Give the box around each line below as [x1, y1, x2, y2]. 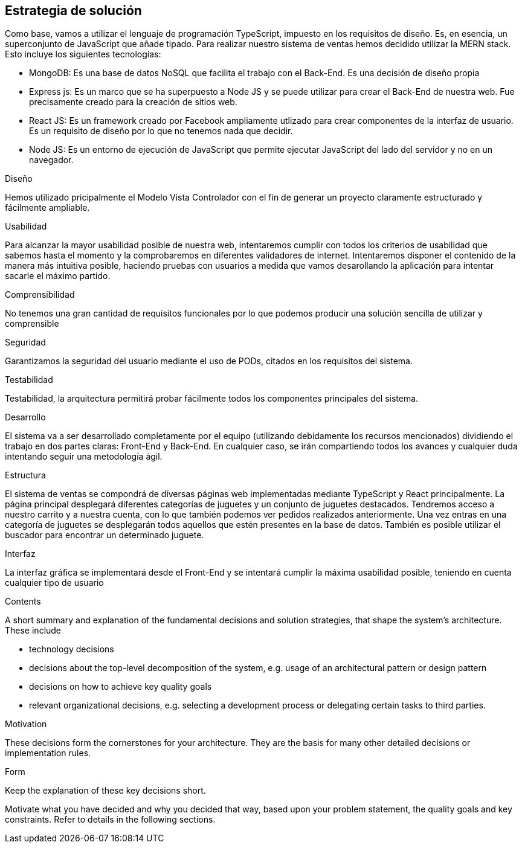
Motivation [5, 719, 47, 730]
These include [5, 625, 62, 636]
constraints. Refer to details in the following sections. [5, 814, 216, 825]
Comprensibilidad [5, 289, 75, 300]
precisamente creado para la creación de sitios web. [29, 97, 237, 108]
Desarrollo [5, 412, 46, 423]
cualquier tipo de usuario [5, 577, 104, 588]
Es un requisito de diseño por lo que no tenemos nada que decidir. [29, 126, 293, 137]
